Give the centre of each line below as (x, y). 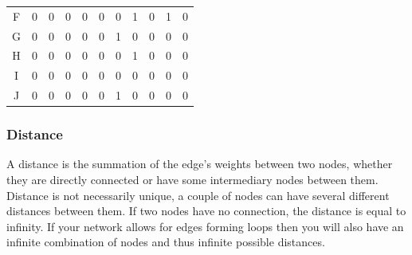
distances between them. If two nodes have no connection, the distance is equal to (206, 211)
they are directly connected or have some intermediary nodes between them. (192, 180)
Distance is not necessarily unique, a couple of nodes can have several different (198, 195)
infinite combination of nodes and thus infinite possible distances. (166, 242)
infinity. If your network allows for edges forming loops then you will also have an (205, 226)
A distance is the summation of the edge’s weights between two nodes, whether (200, 164)
